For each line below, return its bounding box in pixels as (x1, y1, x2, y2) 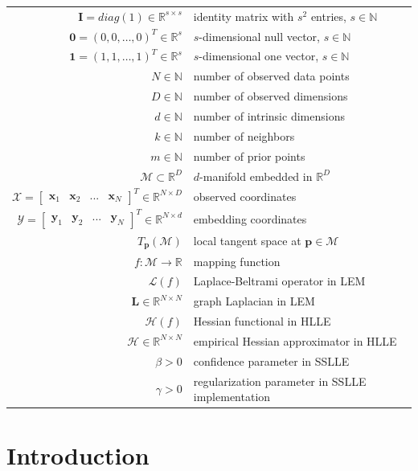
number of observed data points (193, 68, 350, 84)
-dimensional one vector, (199, 47, 319, 64)
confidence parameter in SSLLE (193, 352, 350, 369)
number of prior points (193, 147, 305, 164)
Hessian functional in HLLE (193, 313, 331, 330)
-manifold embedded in (199, 167, 313, 184)
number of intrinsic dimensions (193, 107, 345, 124)
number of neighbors (193, 127, 295, 144)
